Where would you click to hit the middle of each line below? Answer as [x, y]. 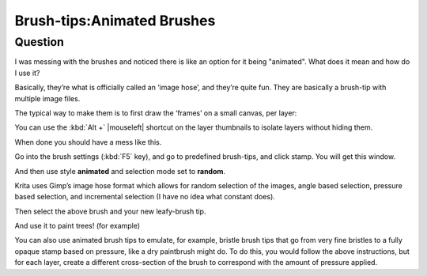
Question [40, 42]
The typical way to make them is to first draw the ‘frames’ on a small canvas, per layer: [156, 113]
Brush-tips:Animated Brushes [115, 21]
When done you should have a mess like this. [88, 142]
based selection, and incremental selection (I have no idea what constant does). [145, 197]
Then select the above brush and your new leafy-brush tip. [110, 211]
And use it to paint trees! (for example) [77, 226]
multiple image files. [47, 98]
